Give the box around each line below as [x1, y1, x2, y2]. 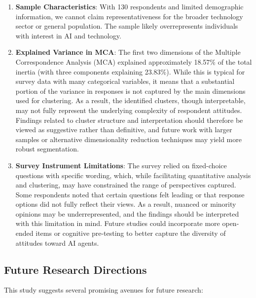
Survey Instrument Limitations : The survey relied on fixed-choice [15, 160, 227, 170]
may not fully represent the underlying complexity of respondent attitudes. [15, 105, 242, 115]
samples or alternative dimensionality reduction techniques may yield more [15, 134, 242, 144]
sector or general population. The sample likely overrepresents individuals [15, 21, 238, 31]
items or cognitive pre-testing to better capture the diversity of [36, 228, 226, 238]
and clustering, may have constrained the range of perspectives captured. [15, 180, 236, 190]
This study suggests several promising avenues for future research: [4, 285, 203, 295]
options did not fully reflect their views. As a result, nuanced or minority [15, 199, 236, 209]
